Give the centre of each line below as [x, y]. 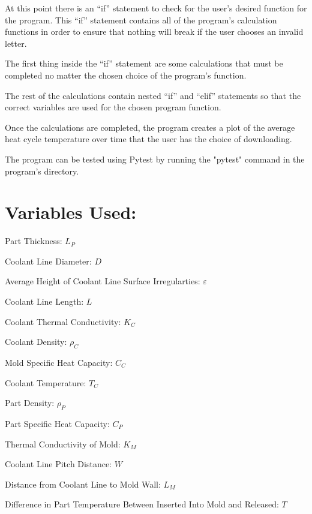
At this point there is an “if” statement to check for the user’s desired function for [156, 8]
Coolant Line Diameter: [48, 261]
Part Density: [30, 403]
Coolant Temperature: [46, 382]
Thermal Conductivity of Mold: [63, 444]
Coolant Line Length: [44, 301]
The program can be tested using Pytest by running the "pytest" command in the [155, 159]
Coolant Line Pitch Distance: [58, 464]
